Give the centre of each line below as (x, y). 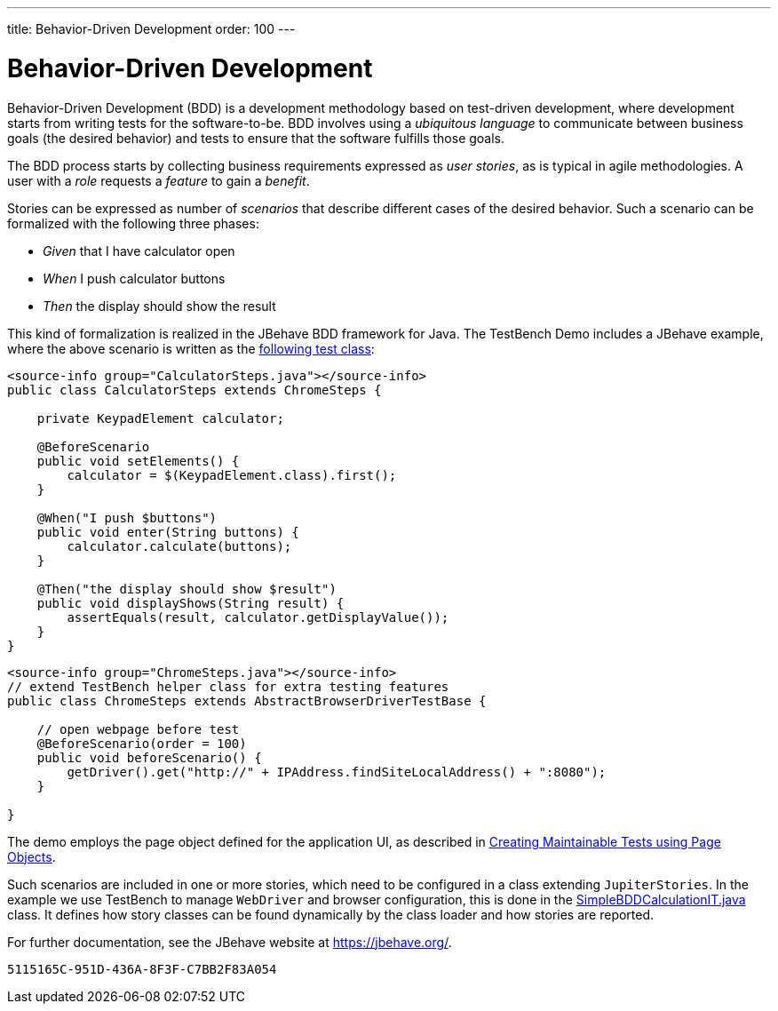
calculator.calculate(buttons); (179, 546)
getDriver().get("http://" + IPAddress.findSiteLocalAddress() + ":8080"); (337, 772)
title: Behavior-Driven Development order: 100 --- (151, 29)
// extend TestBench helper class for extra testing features (228, 686)
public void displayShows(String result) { (191, 603)
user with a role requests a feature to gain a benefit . (159, 180)
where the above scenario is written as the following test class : (191, 348)
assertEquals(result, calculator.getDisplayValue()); (258, 617)
